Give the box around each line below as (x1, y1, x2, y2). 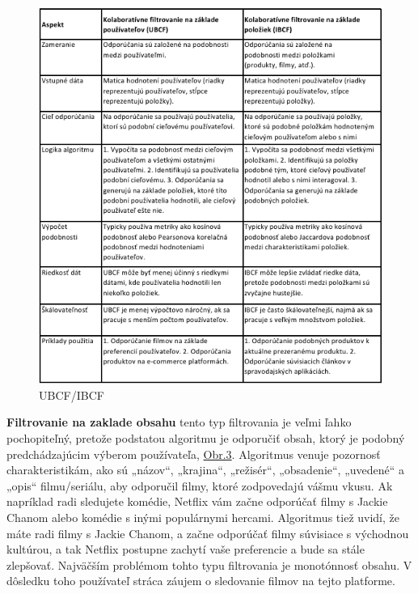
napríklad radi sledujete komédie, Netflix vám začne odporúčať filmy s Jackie (6, 493, 388, 510)
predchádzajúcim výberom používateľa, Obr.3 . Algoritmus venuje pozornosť (6, 445, 381, 462)
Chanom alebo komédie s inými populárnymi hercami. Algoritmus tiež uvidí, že (6, 508, 399, 525)
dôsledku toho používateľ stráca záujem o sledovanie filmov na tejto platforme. (6, 572, 395, 589)
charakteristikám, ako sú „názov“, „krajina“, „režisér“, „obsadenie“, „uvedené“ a (6, 461, 405, 478)
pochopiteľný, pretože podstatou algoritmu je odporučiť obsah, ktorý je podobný (6, 430, 405, 447)
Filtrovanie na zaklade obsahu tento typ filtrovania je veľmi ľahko (6, 414, 352, 431)
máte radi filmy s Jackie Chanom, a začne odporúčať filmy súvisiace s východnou (6, 524, 409, 541)
